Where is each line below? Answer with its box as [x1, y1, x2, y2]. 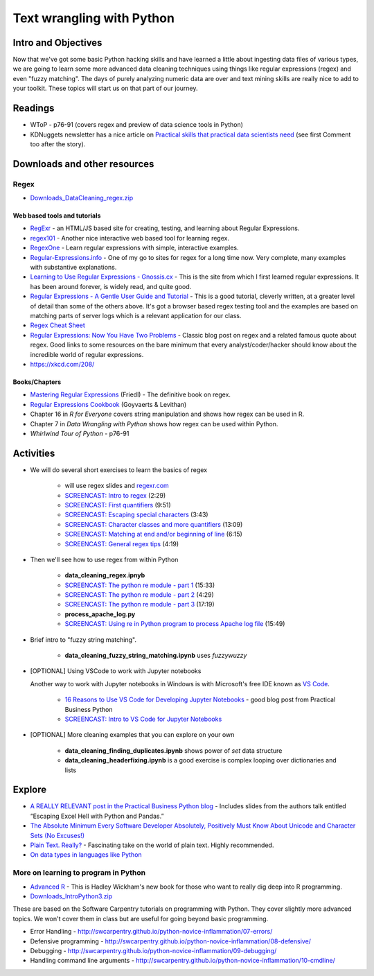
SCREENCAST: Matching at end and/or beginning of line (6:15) [64, 530, 242, 539]
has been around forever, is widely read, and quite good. [30, 282, 192, 290]
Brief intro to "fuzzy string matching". [30, 635, 136, 644]
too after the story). [30, 139, 86, 148]
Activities [12, 447, 55, 459]
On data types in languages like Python [30, 851, 142, 859]
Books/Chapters [12, 378, 62, 386]
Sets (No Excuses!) [30, 831, 84, 839]
